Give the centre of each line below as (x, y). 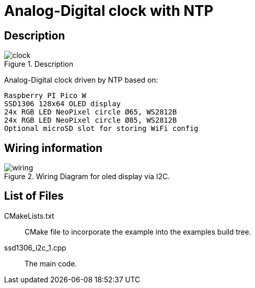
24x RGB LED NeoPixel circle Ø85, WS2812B (91, 120)
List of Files (34, 196)
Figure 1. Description (39, 64)
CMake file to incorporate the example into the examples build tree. (138, 232)
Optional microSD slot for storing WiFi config (101, 129)
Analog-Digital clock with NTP (109, 11)
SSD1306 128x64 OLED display (62, 104)
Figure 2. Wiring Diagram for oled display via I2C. (87, 177)
